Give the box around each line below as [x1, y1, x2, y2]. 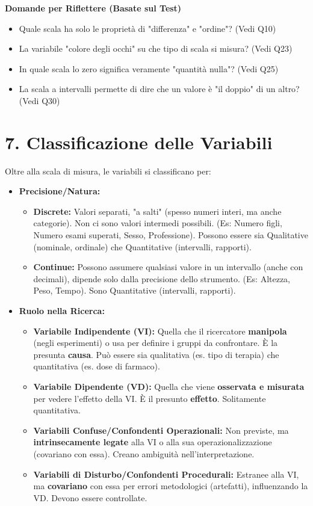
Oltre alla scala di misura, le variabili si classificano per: [5, 164, 211, 177]
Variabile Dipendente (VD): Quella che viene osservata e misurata [33, 380, 305, 392]
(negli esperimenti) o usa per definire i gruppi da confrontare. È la [33, 336, 278, 349]
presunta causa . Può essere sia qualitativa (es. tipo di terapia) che [33, 348, 279, 360]
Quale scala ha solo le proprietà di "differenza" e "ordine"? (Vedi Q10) [19, 22, 276, 34]
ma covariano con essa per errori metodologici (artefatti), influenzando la [33, 480, 308, 492]
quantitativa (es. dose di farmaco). [33, 360, 160, 372]
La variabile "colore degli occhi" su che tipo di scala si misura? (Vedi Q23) [19, 42, 293, 55]
